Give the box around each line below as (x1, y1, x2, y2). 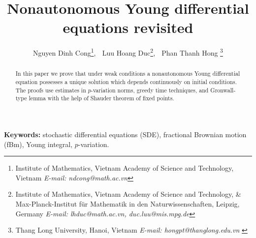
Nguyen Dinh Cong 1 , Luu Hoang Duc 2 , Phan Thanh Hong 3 (33, 46, 223, 58)
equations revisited (63, 17, 193, 37)
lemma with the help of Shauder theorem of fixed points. (29, 94, 174, 102)
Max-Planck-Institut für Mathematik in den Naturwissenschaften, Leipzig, (15, 198, 240, 208)
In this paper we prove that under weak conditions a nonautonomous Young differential (15, 69, 240, 78)
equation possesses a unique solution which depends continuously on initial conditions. (15, 78, 237, 86)
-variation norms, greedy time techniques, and (91, 86, 209, 94)
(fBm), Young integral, (4, 139, 73, 149)
